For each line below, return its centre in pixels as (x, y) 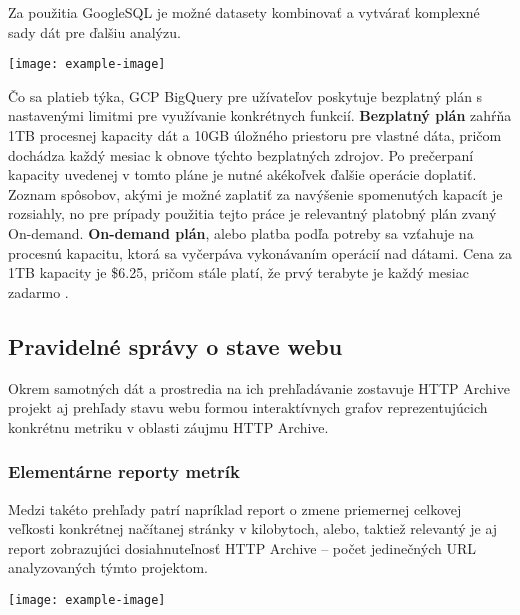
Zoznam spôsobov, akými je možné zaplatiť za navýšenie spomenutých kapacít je (255, 193)
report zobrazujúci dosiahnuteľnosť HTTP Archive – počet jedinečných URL (242, 547)
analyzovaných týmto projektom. (108, 567)
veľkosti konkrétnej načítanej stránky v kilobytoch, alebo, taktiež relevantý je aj (253, 528)
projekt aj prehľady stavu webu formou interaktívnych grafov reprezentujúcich (248, 407)
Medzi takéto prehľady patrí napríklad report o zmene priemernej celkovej (235, 508)
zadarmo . (38, 291)
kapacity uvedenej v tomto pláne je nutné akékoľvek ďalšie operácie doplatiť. (242, 174)
